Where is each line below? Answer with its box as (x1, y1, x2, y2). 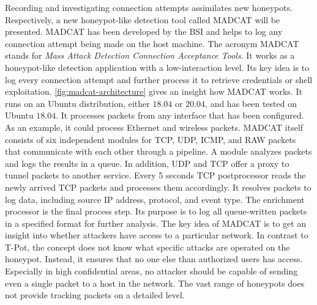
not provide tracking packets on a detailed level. (5, 288, 185, 301)
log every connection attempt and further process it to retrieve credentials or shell (5, 73, 313, 86)
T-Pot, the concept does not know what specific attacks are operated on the (5, 240, 290, 253)
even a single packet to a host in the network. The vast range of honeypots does (5, 276, 305, 289)
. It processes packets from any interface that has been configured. (56, 109, 304, 122)
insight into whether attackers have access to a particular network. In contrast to (5, 229, 308, 241)
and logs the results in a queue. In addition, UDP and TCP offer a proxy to (5, 156, 289, 169)
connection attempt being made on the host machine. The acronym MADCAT (5, 37, 299, 50)
